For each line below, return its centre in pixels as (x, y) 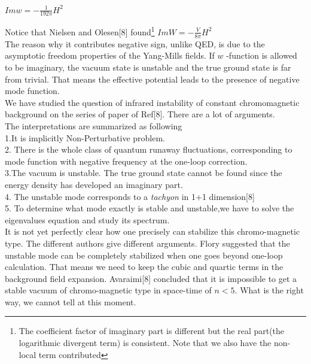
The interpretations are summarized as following (94, 125)
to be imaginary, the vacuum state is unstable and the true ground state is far (148, 67)
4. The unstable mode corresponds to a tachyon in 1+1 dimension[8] (130, 196)
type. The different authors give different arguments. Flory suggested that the (147, 243)
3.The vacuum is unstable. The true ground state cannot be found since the (144, 173)
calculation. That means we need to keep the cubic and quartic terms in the (144, 267)
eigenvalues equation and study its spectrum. (87, 219)
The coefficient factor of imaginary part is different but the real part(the (152, 331)
